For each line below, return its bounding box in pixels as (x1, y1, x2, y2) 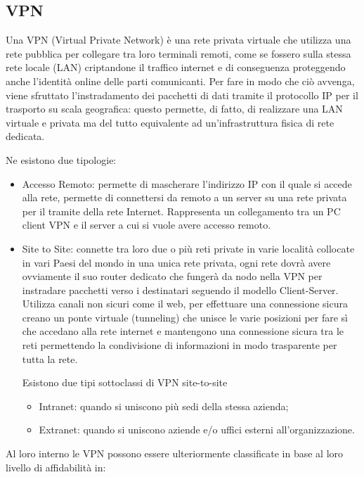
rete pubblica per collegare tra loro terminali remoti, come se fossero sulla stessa (6, 46, 351, 61)
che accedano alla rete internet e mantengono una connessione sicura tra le (22, 324, 344, 338)
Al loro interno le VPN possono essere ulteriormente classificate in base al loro (6, 446, 344, 461)
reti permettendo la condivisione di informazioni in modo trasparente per (22, 338, 337, 352)
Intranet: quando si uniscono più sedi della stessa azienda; (39, 398, 289, 413)
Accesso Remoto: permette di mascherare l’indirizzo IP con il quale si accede (22, 176, 352, 191)
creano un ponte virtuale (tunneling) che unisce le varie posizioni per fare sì (22, 310, 349, 324)
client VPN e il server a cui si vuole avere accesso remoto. (22, 217, 271, 232)
